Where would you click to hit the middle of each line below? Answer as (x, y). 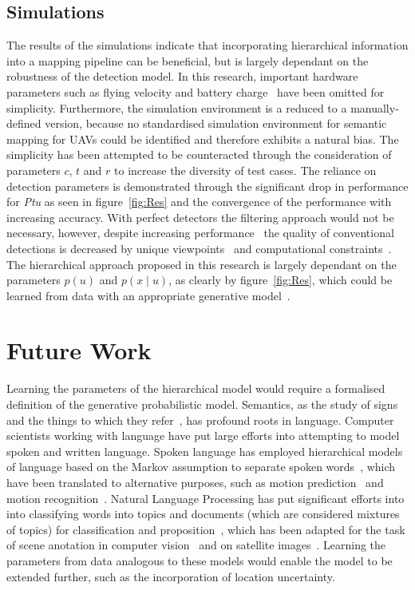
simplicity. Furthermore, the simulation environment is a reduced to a (177, 107)
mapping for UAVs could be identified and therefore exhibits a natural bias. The (203, 139)
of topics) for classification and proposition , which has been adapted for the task (206, 529)
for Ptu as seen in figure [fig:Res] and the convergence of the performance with (199, 202)
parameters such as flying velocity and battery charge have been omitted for (196, 91)
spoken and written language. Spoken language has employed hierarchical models (205, 451)
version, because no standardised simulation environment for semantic (216, 123)
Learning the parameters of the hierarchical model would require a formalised (196, 388)
